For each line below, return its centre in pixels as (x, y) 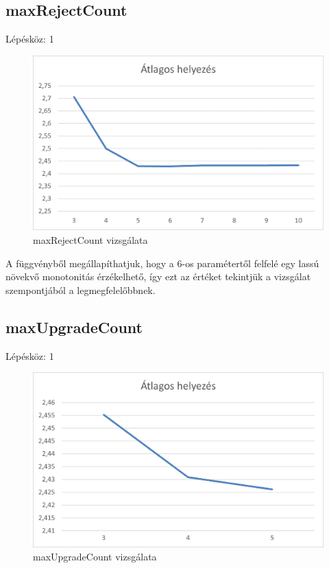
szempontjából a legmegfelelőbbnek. (81, 289)
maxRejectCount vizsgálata (90, 240)
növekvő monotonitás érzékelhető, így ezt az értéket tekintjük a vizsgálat (158, 276)
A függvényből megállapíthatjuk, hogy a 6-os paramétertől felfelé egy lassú (162, 263)
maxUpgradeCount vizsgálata (95, 557)
